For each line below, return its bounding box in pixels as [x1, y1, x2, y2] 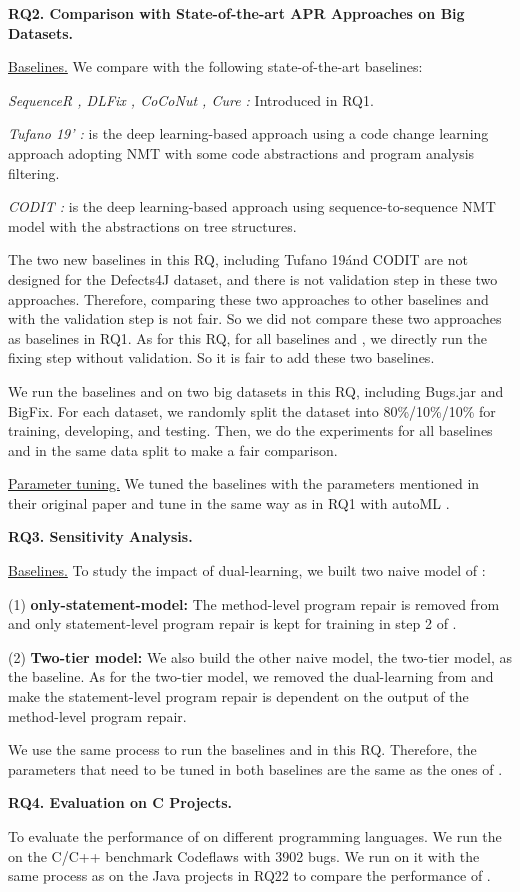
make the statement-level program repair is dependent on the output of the [8, 686, 469, 707]
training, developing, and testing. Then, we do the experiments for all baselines [8, 420, 493, 441]
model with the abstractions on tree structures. [8, 215, 297, 236]
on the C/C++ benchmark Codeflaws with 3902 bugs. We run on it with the [8, 845, 480, 866]
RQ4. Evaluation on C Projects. [8, 792, 232, 813]
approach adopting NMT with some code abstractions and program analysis [8, 142, 475, 163]
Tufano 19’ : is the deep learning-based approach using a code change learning [8, 123, 489, 144]
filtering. [8, 162, 60, 183]
